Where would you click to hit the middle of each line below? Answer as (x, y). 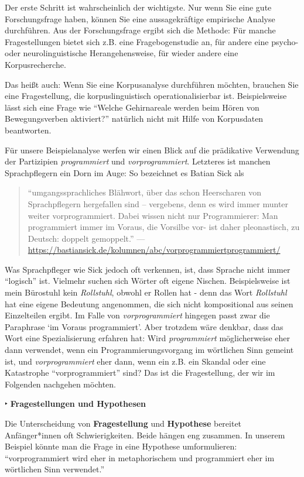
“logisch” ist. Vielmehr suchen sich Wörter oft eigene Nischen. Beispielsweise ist (148, 281)
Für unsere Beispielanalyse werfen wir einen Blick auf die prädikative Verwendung (152, 150)
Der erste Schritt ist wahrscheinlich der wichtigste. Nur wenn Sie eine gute (138, 7)
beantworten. (28, 130)
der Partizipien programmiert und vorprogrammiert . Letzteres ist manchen (138, 161)
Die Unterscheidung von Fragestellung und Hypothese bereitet (123, 423)
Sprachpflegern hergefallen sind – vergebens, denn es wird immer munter (158, 203)
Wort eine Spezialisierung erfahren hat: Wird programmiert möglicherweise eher (148, 338)
